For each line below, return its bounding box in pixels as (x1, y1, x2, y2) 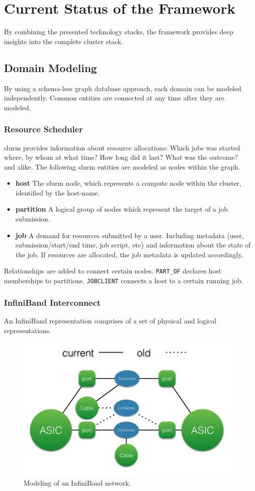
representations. (4, 325, 51, 335)
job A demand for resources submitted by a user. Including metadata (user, (15, 230, 244, 240)
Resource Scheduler (4, 123, 83, 135)
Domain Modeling (4, 60, 97, 75)
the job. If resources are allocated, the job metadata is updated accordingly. (15, 249, 243, 259)
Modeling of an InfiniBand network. (24, 478, 131, 488)
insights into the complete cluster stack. (4, 36, 123, 46)
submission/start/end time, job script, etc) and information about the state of (15, 240, 251, 250)
